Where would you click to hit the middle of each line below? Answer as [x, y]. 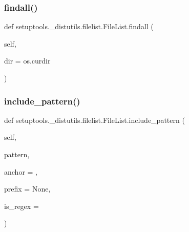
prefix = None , [27, 189]
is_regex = [22, 206]
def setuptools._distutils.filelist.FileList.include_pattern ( [94, 120]
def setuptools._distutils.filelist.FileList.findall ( [79, 26]
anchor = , [21, 171]
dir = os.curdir [27, 61]
